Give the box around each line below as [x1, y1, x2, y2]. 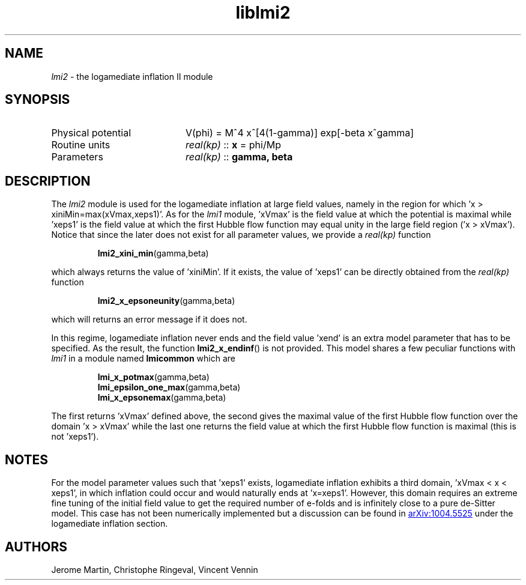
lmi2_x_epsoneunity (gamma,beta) [97, 296, 235, 306]
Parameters [51, 151, 103, 163]
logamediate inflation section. [51, 518, 168, 529]
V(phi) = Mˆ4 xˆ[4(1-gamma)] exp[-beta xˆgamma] [185, 127, 414, 139]
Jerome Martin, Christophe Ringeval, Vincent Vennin [51, 564, 258, 575]
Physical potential [51, 127, 131, 139]
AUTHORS [5, 539, 68, 554]
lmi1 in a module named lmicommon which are [51, 353, 235, 364]
